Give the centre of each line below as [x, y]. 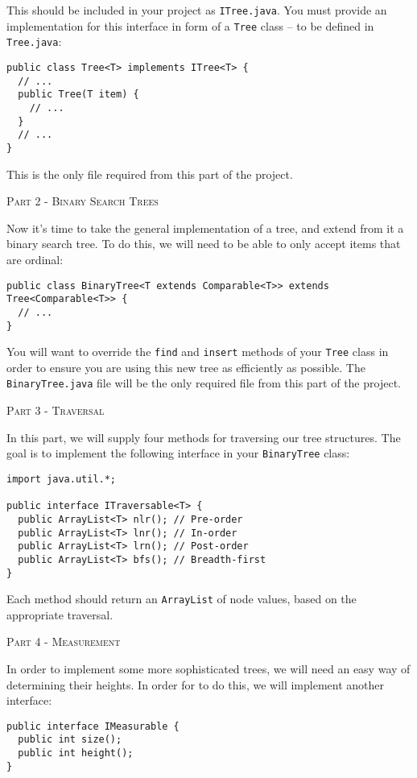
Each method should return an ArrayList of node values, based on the [182, 599]
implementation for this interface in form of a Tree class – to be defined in [190, 25]
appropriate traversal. [60, 614]
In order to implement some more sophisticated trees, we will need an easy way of [208, 668]
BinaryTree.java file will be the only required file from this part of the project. [204, 383]
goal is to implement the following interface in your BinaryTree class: [178, 453]
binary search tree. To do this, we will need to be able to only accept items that [204, 244]
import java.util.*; [62, 479]
